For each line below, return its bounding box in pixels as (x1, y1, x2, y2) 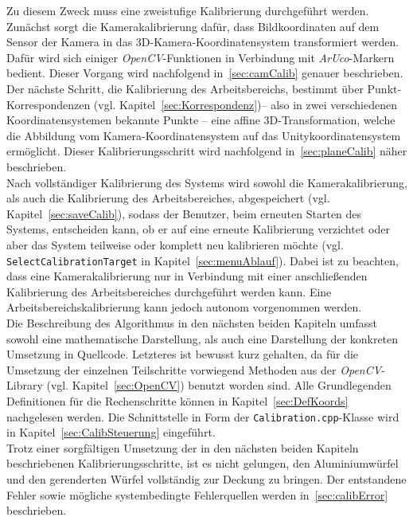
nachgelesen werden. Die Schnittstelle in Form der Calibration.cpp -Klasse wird (6, 408, 399, 425)
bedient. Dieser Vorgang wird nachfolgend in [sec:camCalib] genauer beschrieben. (6, 65, 403, 81)
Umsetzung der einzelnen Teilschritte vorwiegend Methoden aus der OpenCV (6, 361, 382, 378)
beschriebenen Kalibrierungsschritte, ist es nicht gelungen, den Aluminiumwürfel (6, 455, 399, 472)
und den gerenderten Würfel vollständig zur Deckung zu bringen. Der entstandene (6, 470, 407, 487)
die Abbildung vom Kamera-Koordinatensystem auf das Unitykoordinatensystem (6, 127, 401, 143)
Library (6, 377, 43, 394)
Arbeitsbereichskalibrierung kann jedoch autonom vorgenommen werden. (6, 299, 362, 315)
